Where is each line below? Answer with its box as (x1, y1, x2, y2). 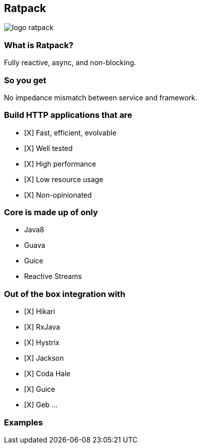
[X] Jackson (24, 354, 64, 363)
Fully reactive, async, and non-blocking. (4, 58, 136, 67)
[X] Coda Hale (24, 369, 71, 378)
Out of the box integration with (4, 288, 125, 299)
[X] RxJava (24, 323, 60, 332)
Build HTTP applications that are (4, 110, 132, 120)
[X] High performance (24, 159, 96, 168)
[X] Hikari (24, 307, 55, 316)
